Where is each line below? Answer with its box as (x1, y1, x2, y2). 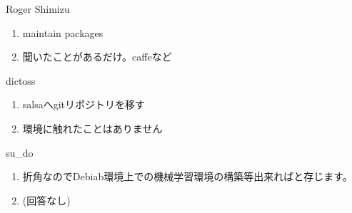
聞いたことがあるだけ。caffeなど (22, 49, 172, 64)
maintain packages (22, 25, 104, 40)
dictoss (6, 73, 36, 88)
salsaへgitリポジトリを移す (22, 97, 146, 112)
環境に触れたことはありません (22, 120, 163, 135)
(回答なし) (22, 192, 71, 207)
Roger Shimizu (6, 1, 70, 16)
